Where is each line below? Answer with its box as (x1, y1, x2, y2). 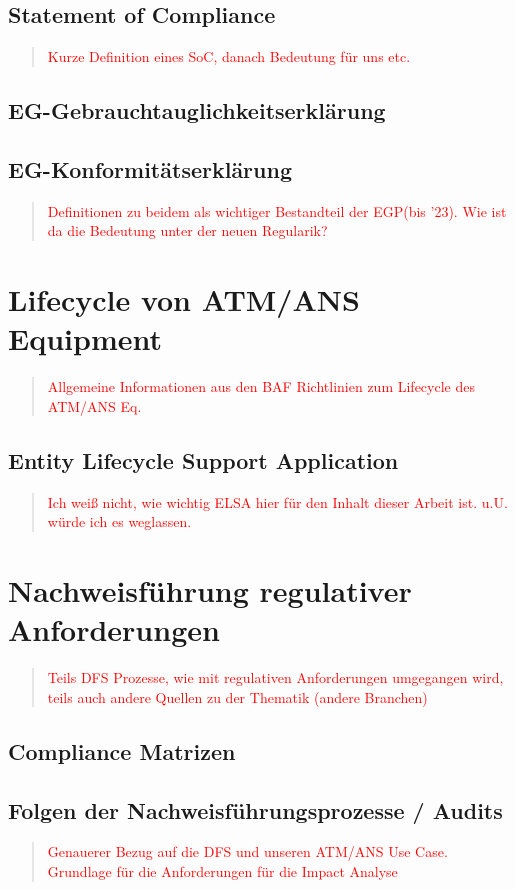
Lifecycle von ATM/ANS (8, 279, 360, 320)
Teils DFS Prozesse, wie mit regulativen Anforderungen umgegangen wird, (47, 667, 504, 688)
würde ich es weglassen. (47, 511, 192, 532)
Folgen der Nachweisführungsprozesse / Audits (8, 794, 503, 825)
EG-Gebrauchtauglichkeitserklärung (8, 95, 386, 126)
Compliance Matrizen (8, 735, 236, 766)
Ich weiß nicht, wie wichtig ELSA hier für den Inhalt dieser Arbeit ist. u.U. (47, 491, 508, 512)
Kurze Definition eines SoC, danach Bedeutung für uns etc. (47, 46, 411, 67)
